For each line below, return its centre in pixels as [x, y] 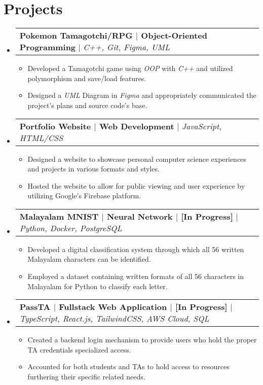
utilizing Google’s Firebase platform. [84, 196]
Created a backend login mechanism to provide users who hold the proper [142, 340]
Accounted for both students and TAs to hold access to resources [128, 366]
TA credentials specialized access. [79, 349]
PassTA [35, 307]
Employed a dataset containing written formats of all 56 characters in [136, 276]
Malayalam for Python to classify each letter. [98, 286]
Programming [48, 47]
